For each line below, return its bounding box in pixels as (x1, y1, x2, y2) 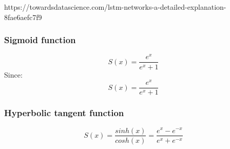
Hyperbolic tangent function (4, 106, 124, 119)
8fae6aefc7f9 (4, 11, 42, 22)
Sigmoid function (4, 33, 76, 46)
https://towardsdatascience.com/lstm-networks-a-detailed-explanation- (4, 2, 226, 12)
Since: (4, 69, 23, 80)
